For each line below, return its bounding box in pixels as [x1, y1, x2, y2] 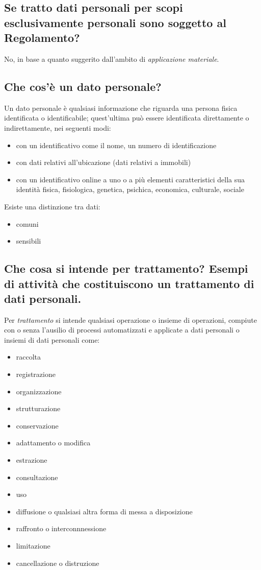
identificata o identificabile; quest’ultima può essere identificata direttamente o [4, 112, 249, 123]
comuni [16, 218, 39, 229]
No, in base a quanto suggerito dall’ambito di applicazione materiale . [4, 53, 219, 64]
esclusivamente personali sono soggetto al [4, 14, 226, 30]
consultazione [16, 471, 58, 482]
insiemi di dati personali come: [4, 334, 100, 345]
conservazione [16, 420, 59, 431]
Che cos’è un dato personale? [4, 78, 162, 94]
